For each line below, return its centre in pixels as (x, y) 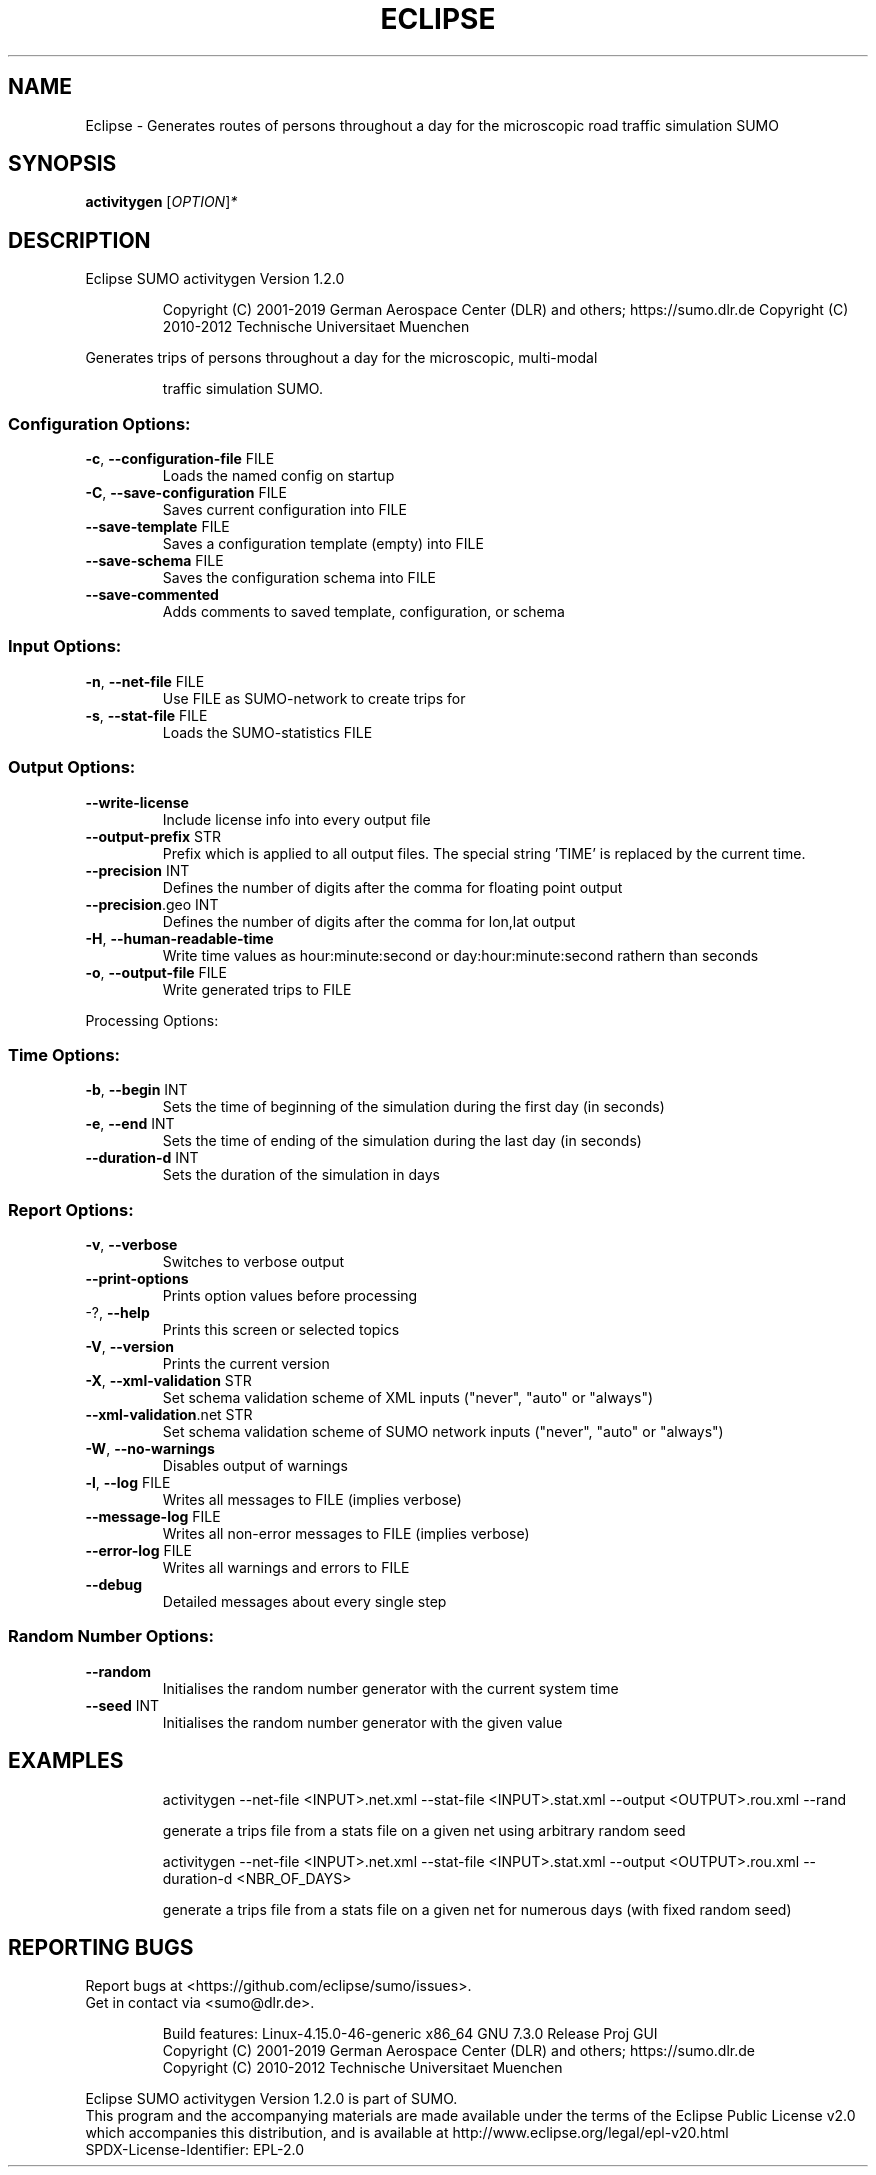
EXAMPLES (66, 1761)
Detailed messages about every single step (304, 1602)
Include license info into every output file (296, 819)
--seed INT (122, 1705)
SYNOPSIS (62, 164)
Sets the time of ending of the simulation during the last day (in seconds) (402, 1141)
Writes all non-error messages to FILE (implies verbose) (346, 1534)
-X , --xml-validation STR (168, 1381)
